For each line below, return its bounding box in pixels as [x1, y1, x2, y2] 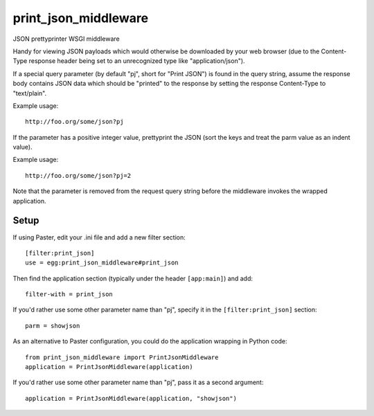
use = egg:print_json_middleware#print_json [25, 259, 179, 266]
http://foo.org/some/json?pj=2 [25, 172, 132, 179]
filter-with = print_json [25, 291, 114, 298]
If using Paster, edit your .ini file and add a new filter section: [12, 233, 186, 242]
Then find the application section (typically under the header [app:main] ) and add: [12, 274, 253, 282]
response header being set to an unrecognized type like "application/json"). [28, 57, 245, 65]
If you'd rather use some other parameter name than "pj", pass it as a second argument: [12, 378, 264, 387]
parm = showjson [25, 322, 80, 329]
